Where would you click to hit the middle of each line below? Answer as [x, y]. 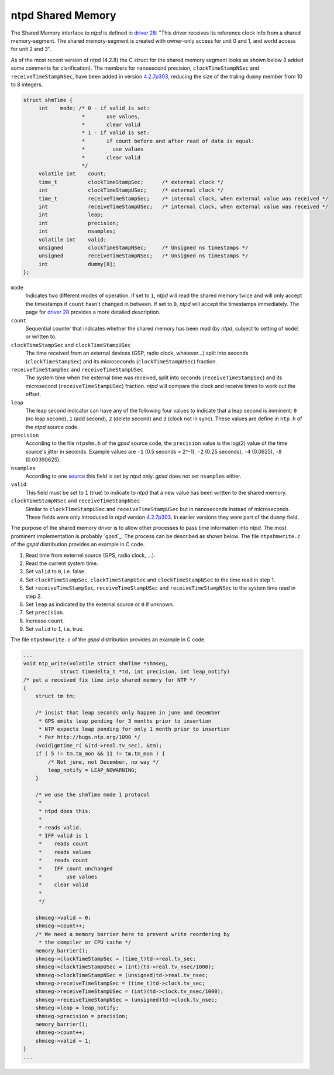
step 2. [34, 596]
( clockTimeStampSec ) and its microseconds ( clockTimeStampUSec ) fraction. [121, 361]
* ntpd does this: [65, 811]
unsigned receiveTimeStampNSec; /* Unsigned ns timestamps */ [143, 256]
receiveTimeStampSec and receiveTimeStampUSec [77, 369]
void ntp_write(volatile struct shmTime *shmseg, [96, 663]
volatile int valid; [73, 239]
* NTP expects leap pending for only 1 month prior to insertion [134, 729]
